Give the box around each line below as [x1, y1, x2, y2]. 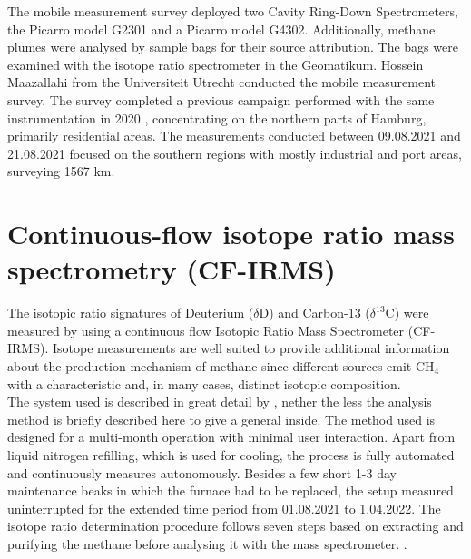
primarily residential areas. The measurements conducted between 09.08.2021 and [7, 126, 461, 145]
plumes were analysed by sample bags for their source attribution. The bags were [7, 37, 458, 56]
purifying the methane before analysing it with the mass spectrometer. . [7, 534, 407, 553]
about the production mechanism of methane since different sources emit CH [7, 357, 435, 376]
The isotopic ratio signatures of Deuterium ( [7, 303, 254, 322]
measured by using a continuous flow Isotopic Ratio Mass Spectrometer [7, 320, 405, 339]
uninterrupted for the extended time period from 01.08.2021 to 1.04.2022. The [7, 498, 441, 517]
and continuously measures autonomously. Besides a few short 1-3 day [7, 463, 397, 482]
